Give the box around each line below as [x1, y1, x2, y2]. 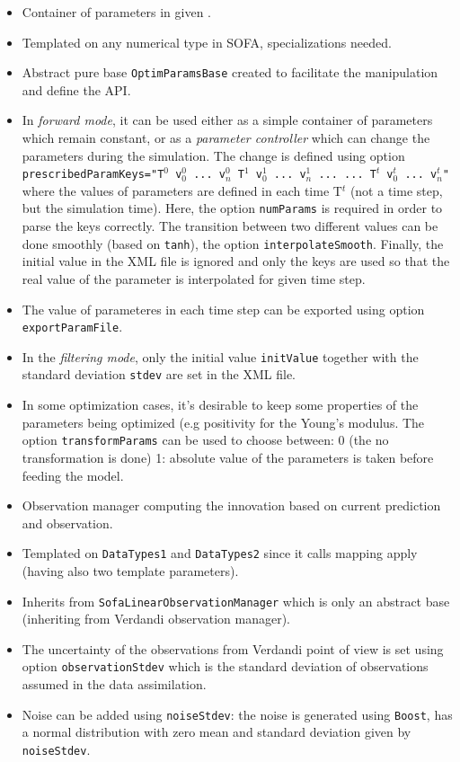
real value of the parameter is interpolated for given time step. [22, 269, 366, 288]
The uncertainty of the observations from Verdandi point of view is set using [22, 639, 444, 658]
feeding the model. [22, 465, 124, 484]
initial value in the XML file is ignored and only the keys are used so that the [22, 252, 450, 270]
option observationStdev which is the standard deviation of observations [22, 657, 429, 676]
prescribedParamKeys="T [22, 168, 164, 182]
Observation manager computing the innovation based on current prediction [22, 496, 441, 515]
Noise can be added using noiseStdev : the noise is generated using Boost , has [22, 704, 453, 723]
